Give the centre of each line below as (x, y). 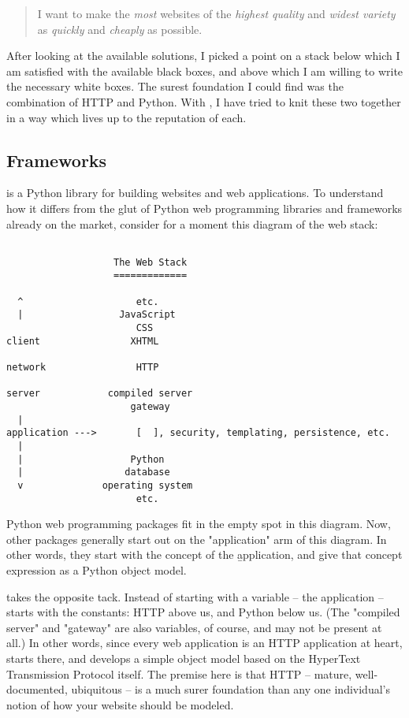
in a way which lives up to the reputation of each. (126, 117)
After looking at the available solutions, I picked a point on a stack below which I (203, 56)
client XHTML (83, 341)
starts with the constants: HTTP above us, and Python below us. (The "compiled (203, 612)
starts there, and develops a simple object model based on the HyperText (184, 658)
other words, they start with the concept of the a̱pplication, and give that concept (204, 554)
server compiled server (100, 394)
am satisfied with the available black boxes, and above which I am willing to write (205, 71)
